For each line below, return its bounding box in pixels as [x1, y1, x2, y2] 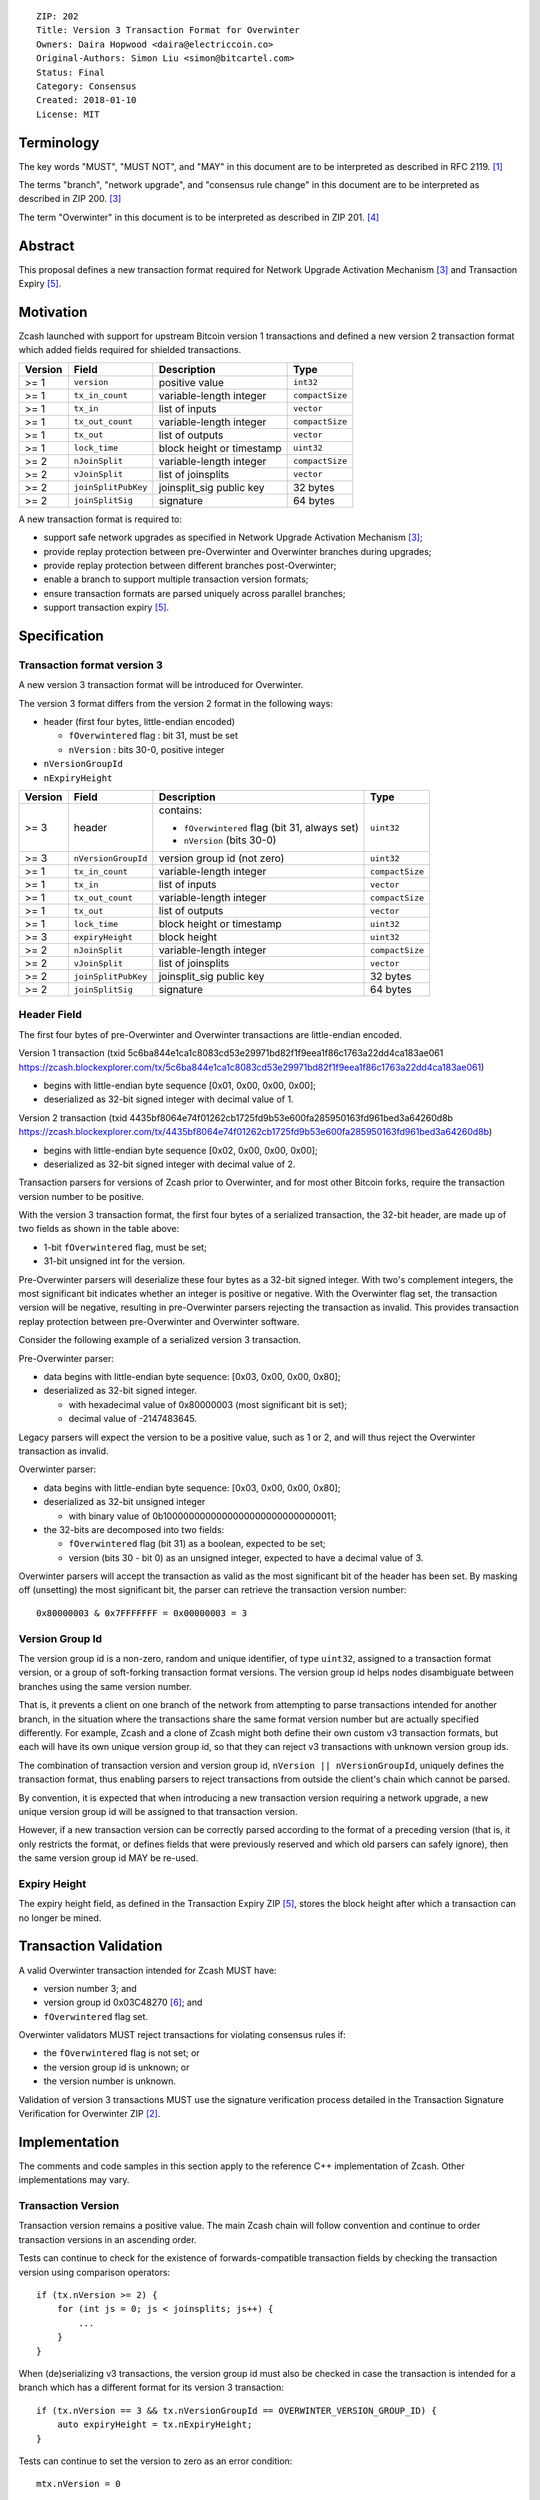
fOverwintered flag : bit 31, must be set [68, 730, 239, 742]
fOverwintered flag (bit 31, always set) [183, 821, 359, 835]
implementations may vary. [18, 2174, 130, 2186]
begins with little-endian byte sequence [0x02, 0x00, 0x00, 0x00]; [43, 1144, 319, 1156]
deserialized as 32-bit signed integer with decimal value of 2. [43, 1158, 296, 1170]
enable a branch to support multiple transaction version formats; [43, 573, 309, 585]
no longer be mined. [18, 1911, 102, 1924]
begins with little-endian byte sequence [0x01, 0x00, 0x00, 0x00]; [43, 1079, 317, 1091]
